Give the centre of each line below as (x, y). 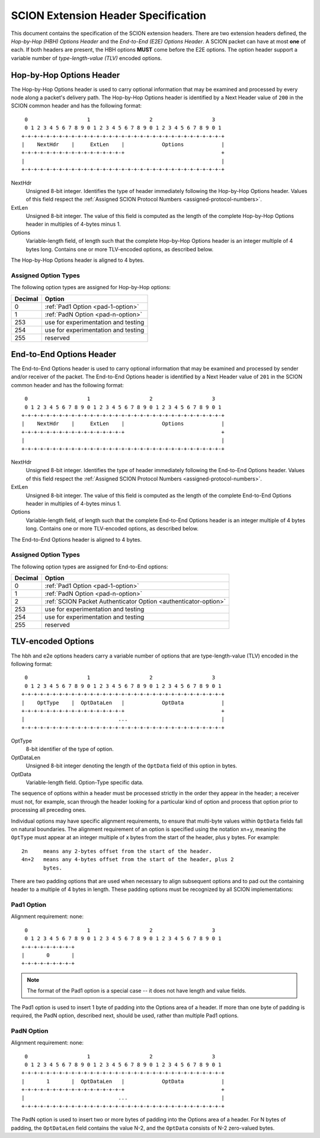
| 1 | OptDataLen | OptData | (123, 1081)
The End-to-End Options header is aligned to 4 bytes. (76, 539)
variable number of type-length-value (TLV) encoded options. (87, 58)
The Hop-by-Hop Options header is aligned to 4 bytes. (78, 260)
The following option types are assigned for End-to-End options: (89, 567)
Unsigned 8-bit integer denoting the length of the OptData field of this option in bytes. (131, 766)
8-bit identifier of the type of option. (70, 749)
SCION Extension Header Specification (109, 15)
